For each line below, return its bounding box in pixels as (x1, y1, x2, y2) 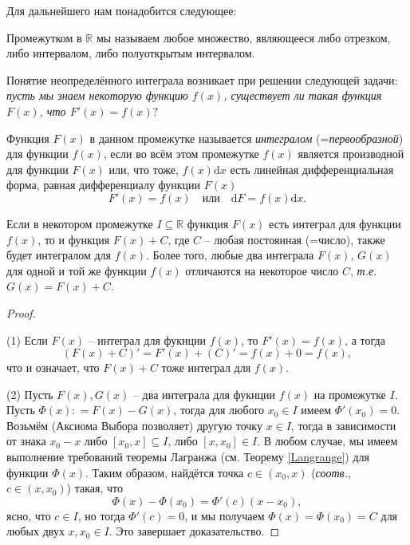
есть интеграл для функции (269, 215, 401, 231)
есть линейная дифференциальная (230, 160, 394, 177)
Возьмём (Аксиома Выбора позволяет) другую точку (6, 417, 262, 433)
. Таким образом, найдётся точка (85, 464, 244, 480)
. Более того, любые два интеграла (146, 247, 314, 263)
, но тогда (77, 507, 125, 523)
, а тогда (345, 331, 385, 348)
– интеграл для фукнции (88, 331, 207, 348)
